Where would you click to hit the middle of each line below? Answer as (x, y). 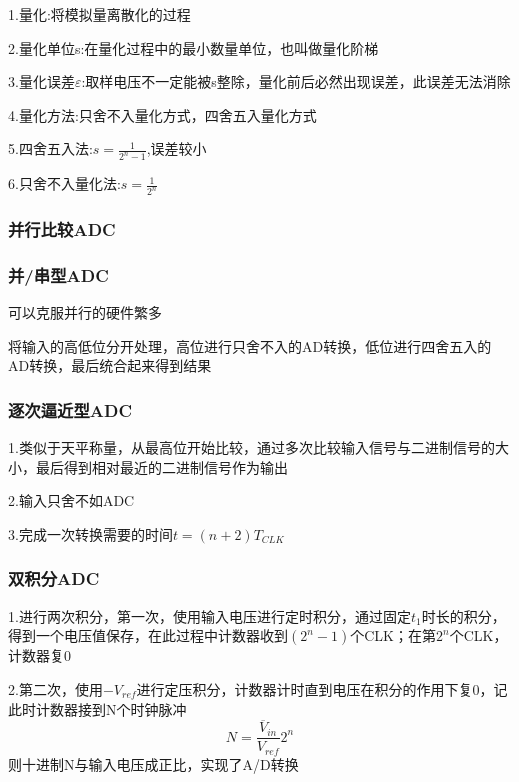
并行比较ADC (62, 229)
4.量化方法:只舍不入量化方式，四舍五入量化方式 (162, 114)
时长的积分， (463, 615)
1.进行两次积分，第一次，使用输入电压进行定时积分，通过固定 (209, 615)
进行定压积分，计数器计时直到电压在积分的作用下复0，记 (322, 688)
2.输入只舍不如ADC (71, 500)
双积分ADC (54, 578)
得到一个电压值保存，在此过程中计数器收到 (148, 635)
